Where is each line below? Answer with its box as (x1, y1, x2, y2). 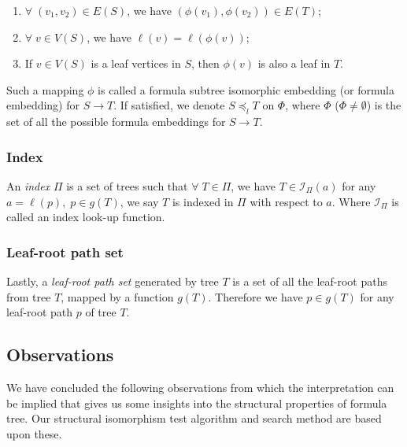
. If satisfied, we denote (113, 97, 225, 113)
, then (191, 55, 220, 72)
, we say (120, 193, 159, 209)
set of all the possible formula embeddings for (6, 113, 226, 130)
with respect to (250, 193, 323, 209)
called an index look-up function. (6, 209, 165, 225)
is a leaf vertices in (91, 55, 181, 72)
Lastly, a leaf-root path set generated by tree (6, 272, 219, 289)
